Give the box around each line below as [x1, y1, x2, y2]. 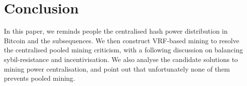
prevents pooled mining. [4, 73, 75, 83]
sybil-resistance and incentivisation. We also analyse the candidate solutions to [4, 54, 238, 64]
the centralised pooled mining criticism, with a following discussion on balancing [4, 45, 243, 55]
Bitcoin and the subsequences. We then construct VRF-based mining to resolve [4, 35, 239, 45]
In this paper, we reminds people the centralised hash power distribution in [4, 26, 228, 36]
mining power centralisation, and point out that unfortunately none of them [4, 63, 230, 74]
